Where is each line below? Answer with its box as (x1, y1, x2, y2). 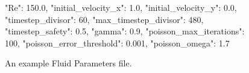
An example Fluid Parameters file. (5, 57, 132, 69)
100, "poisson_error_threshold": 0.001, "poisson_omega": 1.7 (5, 36, 230, 49)
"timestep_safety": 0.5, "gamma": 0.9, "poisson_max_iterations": (5, 25, 245, 37)
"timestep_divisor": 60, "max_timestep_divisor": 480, (5, 13, 204, 25)
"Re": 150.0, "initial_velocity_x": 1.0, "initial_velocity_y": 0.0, (5, 1, 237, 13)
